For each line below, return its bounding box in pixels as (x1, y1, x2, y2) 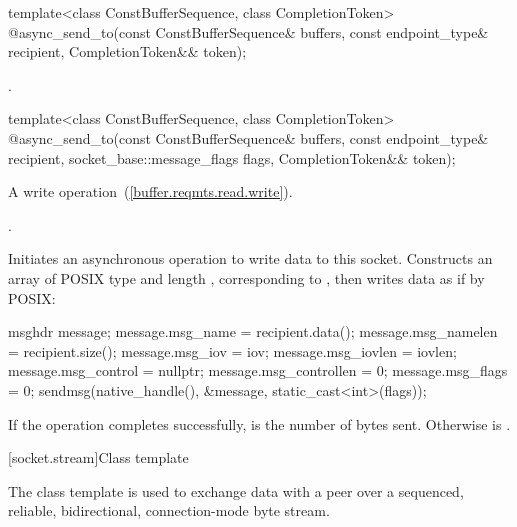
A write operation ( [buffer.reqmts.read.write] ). (8, 181, 293, 202)
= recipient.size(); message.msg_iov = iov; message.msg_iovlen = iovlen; (8, 340, 457, 361)
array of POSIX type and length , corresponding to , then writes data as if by (8, 267, 485, 288)
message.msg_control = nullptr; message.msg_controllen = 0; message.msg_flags (8, 360, 508, 381)
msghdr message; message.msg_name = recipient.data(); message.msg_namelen (8, 321, 498, 342)
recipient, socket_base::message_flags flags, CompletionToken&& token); (8, 147, 456, 168)
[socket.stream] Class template (8, 447, 189, 468)
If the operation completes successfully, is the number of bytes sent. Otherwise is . (8, 413, 511, 434)
